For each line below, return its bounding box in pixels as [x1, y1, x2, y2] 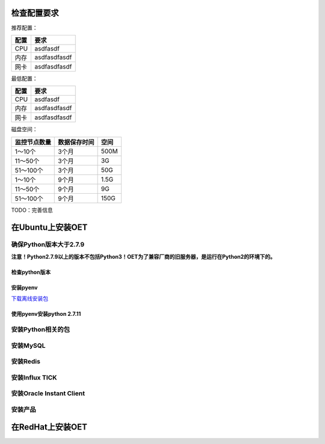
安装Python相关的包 [11, 325, 70, 333]
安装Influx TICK [11, 373, 57, 381]
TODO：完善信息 [11, 206, 54, 214]
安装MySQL [11, 341, 46, 350]
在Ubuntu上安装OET [11, 222, 88, 232]
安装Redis [11, 357, 40, 366]
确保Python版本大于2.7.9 [11, 241, 85, 249]
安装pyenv [11, 283, 38, 291]
